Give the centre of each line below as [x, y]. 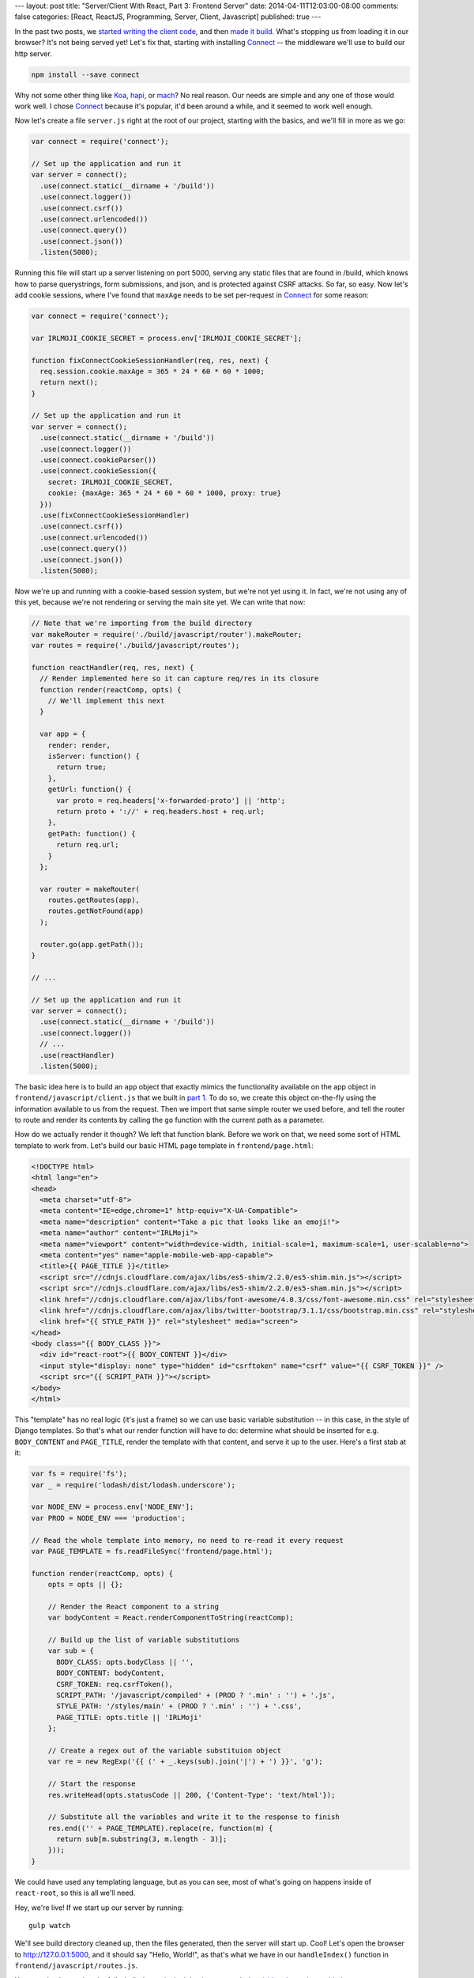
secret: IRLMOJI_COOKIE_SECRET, [111, 482]
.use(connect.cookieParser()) [98, 460]
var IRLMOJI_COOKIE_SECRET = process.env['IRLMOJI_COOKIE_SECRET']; [167, 338]
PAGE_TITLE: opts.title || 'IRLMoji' [130, 1717]
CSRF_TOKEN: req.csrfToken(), [115, 1684]
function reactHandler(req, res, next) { [113, 667]
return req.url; [88, 845]
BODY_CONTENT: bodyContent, [111, 1673]
